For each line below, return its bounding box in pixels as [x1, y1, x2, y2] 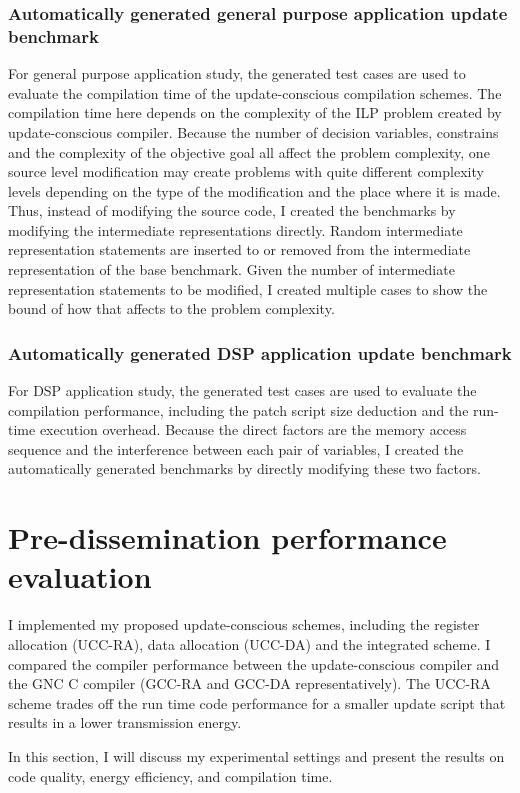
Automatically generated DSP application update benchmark [8, 340, 512, 365]
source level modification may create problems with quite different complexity [8, 161, 484, 182]
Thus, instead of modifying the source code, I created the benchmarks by [8, 200, 456, 221]
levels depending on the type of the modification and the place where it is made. [8, 180, 501, 201]
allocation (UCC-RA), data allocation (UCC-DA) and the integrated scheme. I [8, 633, 491, 654]
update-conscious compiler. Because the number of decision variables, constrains [8, 121, 499, 142]
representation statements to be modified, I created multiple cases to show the [8, 278, 488, 299]
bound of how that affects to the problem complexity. [8, 298, 335, 319]
